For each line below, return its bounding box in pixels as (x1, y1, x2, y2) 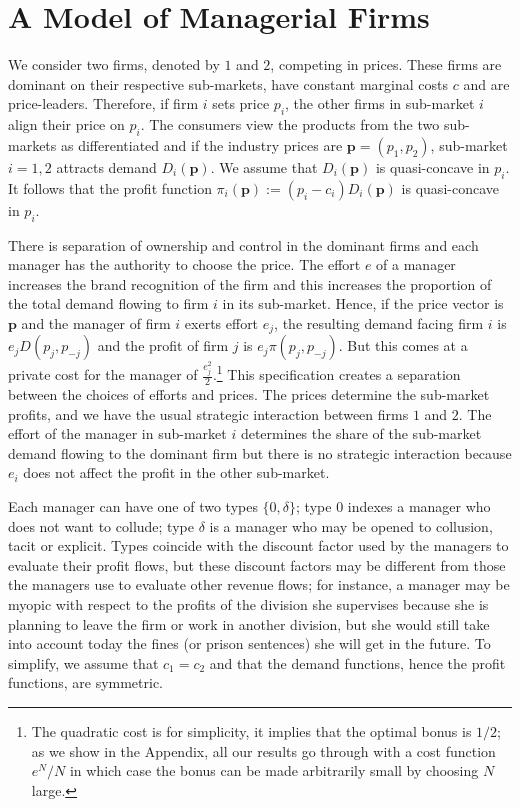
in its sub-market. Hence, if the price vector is (222, 293, 504, 314)
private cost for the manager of (8, 364, 198, 385)
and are (463, 73, 510, 94)
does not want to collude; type (8, 515, 194, 536)
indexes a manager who (347, 496, 491, 516)
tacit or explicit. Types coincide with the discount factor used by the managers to (8, 535, 509, 556)
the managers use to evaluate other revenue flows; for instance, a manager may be (8, 574, 510, 595)
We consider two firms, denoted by (8, 54, 220, 75)
